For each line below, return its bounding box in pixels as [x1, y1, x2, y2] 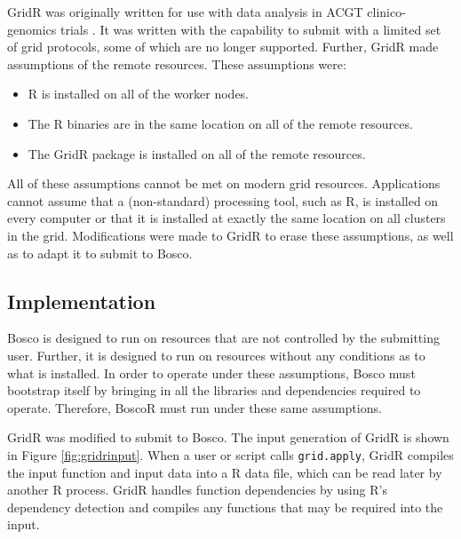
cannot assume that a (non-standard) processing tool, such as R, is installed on [7, 191, 439, 210]
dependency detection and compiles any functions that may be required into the [7, 497, 443, 516]
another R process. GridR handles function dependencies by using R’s [7, 480, 387, 499]
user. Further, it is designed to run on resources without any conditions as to [7, 345, 425, 364]
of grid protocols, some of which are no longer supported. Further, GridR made [7, 37, 439, 56]
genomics [7, 20, 57, 38]
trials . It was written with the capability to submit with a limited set [60, 20, 441, 38]
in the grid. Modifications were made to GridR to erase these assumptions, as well [7, 226, 454, 244]
